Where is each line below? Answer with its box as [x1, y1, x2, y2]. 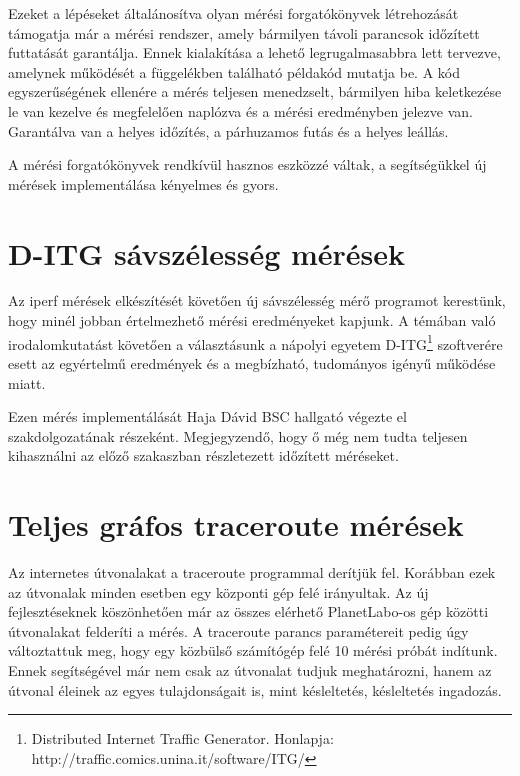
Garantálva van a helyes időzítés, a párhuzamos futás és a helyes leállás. [8, 120, 449, 141]
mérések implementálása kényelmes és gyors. [8, 173, 279, 194]
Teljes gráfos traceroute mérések [8, 504, 464, 545]
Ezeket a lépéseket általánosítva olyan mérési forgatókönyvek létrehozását [8, 3, 459, 23]
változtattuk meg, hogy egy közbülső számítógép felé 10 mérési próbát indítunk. [8, 640, 498, 661]
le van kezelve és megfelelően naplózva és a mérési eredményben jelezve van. [8, 100, 473, 121]
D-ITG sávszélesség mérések [8, 232, 406, 273]
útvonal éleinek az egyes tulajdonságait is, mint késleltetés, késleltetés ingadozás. [8, 679, 502, 700]
